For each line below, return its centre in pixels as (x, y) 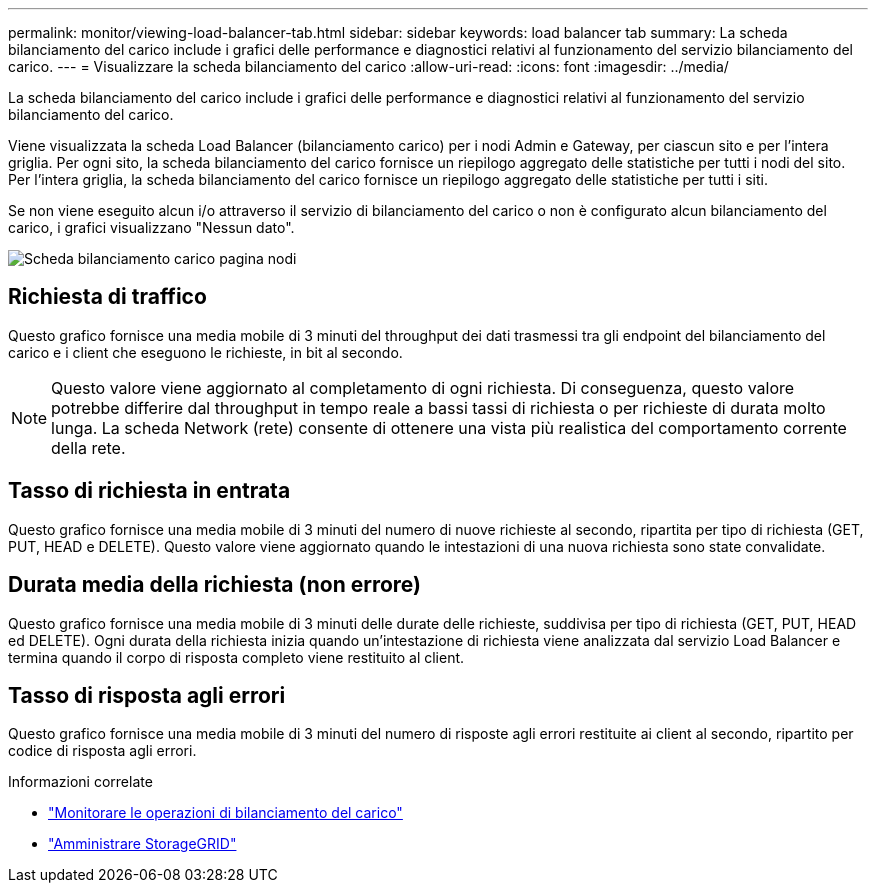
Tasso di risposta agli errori (147, 695)
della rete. (88, 447)
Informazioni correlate (80, 782)
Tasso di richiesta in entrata (149, 491)
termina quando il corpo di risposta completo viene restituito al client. (236, 657)
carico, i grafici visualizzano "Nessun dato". (151, 227)
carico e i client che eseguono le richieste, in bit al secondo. (205, 352)
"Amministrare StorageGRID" (142, 844)
